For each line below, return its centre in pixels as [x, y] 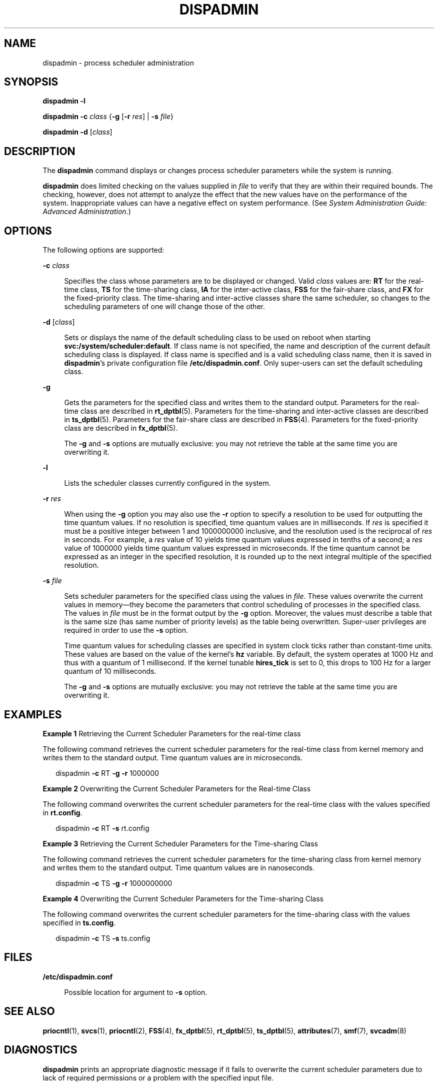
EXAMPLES [33, 714]
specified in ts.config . [79, 922]
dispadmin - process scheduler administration [118, 63]
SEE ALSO [29, 1011]
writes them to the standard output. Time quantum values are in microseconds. [172, 757]
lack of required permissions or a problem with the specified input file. [158, 1077]
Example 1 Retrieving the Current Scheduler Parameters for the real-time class [172, 733]
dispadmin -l [64, 101]
